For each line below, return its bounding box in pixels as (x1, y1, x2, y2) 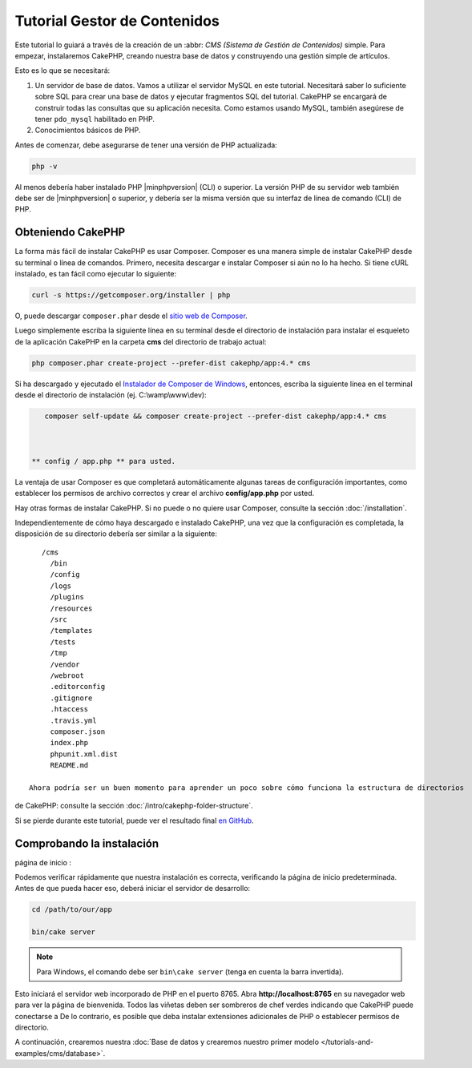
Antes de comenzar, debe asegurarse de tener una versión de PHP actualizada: (14, 140, 278, 150)
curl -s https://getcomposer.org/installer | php (31, 291, 231, 300)
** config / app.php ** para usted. (31, 457, 176, 465)
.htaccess (50, 705, 89, 714)
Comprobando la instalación (14, 836, 159, 850)
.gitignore (50, 693, 93, 703)
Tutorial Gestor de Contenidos (14, 12, 220, 30)
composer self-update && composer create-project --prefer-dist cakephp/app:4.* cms (44, 412, 387, 421)
